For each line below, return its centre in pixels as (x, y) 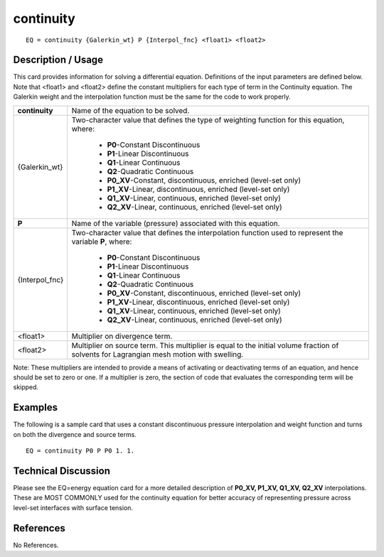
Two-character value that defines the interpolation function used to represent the (207, 232)
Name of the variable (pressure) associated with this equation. (176, 223)
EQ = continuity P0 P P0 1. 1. (80, 451)
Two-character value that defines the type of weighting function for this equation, (208, 119)
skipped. (26, 387)
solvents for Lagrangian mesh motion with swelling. (158, 354)
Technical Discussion (62, 471)
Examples (36, 407)
